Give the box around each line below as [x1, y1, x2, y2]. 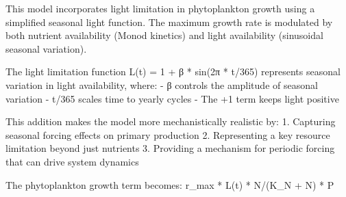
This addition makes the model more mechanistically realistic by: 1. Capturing [5, 114, 336, 129]
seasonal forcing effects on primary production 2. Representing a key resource [5, 127, 330, 142]
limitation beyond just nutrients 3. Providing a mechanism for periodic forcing [5, 141, 335, 155]
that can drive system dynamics [5, 154, 139, 168]
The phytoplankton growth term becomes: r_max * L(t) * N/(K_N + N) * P [5, 177, 334, 192]
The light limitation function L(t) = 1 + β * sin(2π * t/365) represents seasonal [5, 64, 341, 79]
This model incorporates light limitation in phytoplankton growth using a [5, 1, 315, 15]
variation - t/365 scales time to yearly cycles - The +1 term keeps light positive [5, 91, 339, 105]
